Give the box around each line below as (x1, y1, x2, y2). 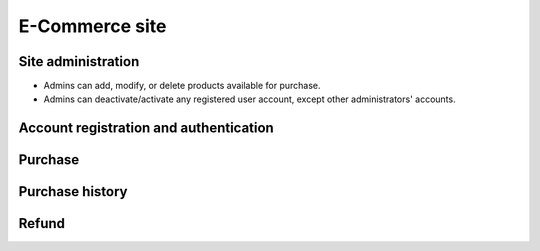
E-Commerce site (18, 15, 167, 37)
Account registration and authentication (18, 120, 274, 137)
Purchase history (18, 183, 128, 200)
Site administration (18, 53, 140, 70)
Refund (18, 215, 65, 232)
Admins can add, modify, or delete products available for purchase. (43, 80, 321, 92)
